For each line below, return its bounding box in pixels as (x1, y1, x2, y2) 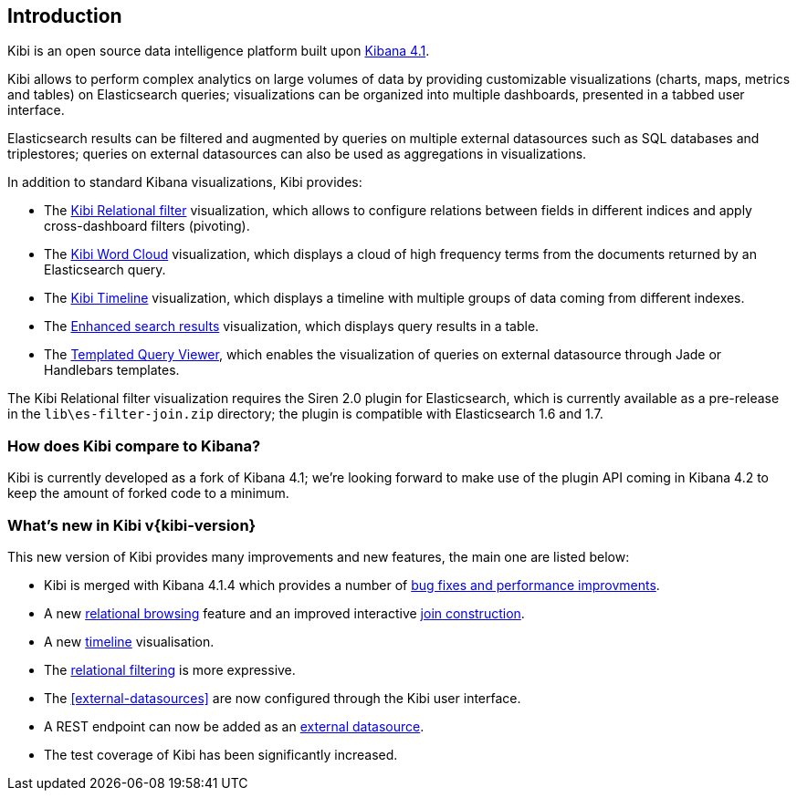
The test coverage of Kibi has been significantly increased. (44, 746, 398, 762)
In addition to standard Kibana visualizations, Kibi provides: (7, 174, 362, 191)
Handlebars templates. (44, 362, 180, 378)
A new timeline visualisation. (44, 633, 215, 649)
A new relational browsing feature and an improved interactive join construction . (44, 605, 525, 621)
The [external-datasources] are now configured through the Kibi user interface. (44, 689, 521, 706)
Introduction (7, 5, 122, 27)
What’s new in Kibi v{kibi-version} (7, 515, 257, 534)
